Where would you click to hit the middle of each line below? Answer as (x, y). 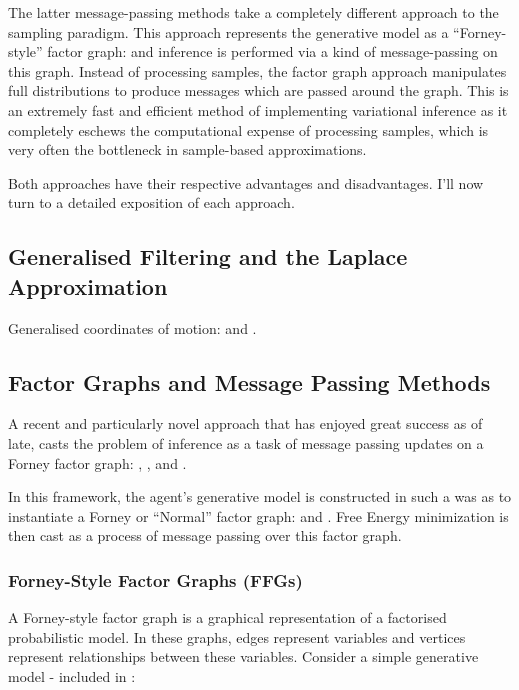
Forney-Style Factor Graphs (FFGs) (155, 579)
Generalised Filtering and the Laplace (208, 256)
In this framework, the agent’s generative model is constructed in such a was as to (260, 496)
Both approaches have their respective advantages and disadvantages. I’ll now (246, 182)
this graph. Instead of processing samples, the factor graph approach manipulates (257, 70)
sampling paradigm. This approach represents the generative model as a (228, 31)
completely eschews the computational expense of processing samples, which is (248, 129)
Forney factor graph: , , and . (97, 462)
